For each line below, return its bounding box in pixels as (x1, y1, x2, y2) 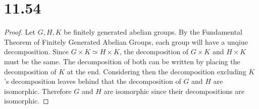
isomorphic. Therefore (4, 85, 72, 96)
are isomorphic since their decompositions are (103, 85, 244, 96)
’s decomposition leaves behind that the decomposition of (4, 76, 181, 86)
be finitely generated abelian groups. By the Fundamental (64, 27, 243, 37)
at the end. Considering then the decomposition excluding (67, 66, 246, 76)
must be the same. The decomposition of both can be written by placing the (4, 56, 240, 66)
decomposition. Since (4, 46, 69, 57)
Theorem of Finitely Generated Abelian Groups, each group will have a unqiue (4, 36, 248, 47)
